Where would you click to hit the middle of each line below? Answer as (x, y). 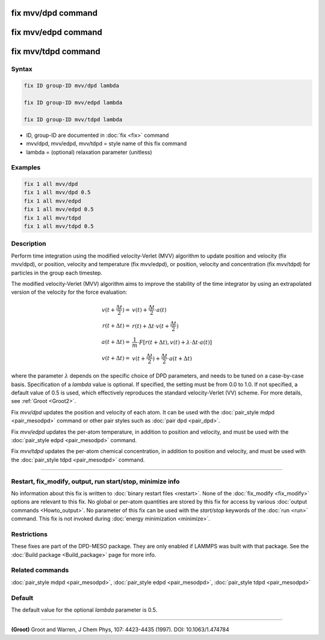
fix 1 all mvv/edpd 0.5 (59, 209)
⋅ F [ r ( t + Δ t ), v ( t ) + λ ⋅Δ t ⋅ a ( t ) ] (175, 342)
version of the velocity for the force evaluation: (69, 292)
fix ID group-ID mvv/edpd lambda (73, 102)
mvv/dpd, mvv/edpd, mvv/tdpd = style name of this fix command (107, 144)
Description (29, 244)
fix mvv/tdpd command (56, 52)
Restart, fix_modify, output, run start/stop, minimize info (95, 481)
